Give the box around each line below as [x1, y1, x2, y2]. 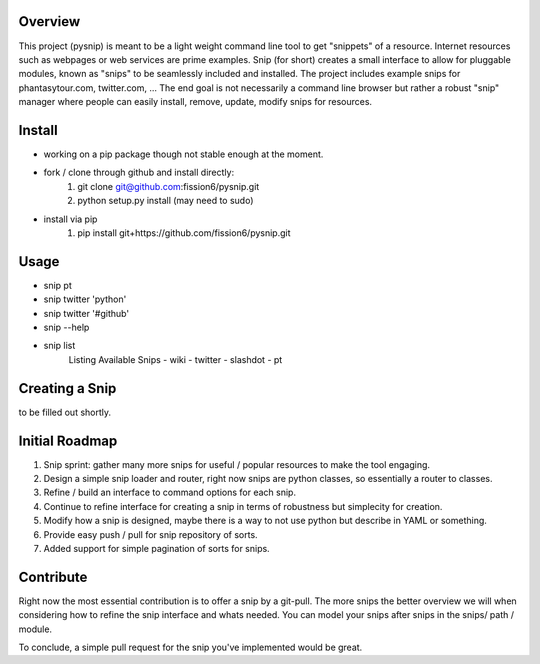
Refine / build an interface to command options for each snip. [43, 486, 297, 499]
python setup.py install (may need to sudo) [77, 195, 254, 207]
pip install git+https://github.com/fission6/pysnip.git [77, 226, 291, 239]
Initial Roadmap [18, 432, 118, 449]
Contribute [18, 568, 88, 585]
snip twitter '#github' [43, 307, 130, 319]
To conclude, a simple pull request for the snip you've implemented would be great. [18, 641, 363, 654]
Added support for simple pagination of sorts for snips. [43, 542, 270, 554]
